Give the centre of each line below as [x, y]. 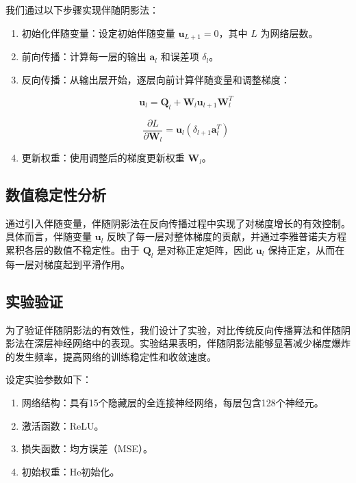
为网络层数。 [289, 32]
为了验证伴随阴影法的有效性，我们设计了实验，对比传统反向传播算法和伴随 [173, 329]
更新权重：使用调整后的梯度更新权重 [103, 158]
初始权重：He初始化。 [71, 471]
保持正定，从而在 [306, 250]
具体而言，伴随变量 [49, 236]
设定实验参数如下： [49, 379]
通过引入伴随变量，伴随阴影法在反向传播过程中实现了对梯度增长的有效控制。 [178, 223]
